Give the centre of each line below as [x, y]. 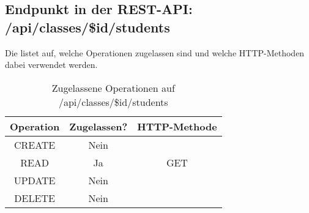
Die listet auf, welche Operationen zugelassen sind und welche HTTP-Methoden [155, 52]
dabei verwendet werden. [51, 65]
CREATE [35, 144]
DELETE [35, 198]
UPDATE [35, 180]
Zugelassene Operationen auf [113, 88]
